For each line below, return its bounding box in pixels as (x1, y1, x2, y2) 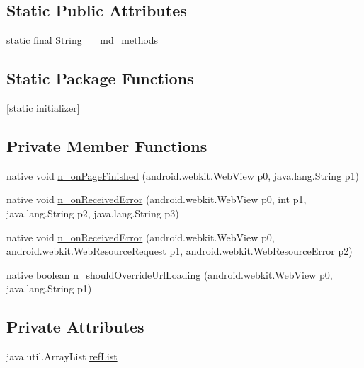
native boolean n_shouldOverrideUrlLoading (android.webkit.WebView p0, (6, 267, 333, 282)
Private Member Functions (6, 134, 207, 156)
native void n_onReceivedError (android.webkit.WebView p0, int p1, (6, 192, 307, 207)
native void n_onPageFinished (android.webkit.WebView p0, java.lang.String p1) (6, 168, 360, 183)
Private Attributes (6, 316, 144, 338)
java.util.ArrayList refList (6, 349, 118, 364)
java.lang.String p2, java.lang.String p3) (6, 205, 179, 220)
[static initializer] (6, 100, 80, 115)
